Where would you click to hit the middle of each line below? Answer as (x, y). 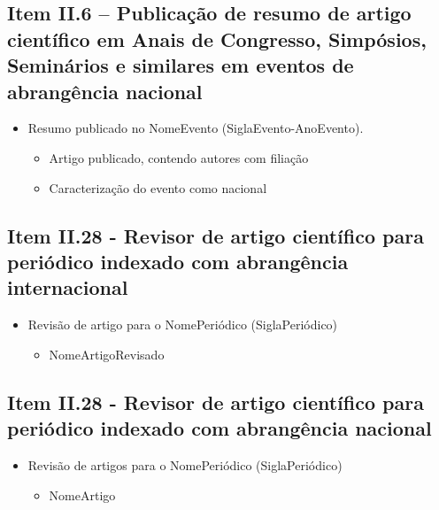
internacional (68, 287)
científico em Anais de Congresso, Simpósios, (217, 39)
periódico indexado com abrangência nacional (219, 428)
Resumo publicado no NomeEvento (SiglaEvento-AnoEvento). (196, 128)
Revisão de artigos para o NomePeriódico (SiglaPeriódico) (185, 464)
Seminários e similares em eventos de (181, 65)
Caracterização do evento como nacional (158, 187)
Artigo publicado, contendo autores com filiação (179, 157)
